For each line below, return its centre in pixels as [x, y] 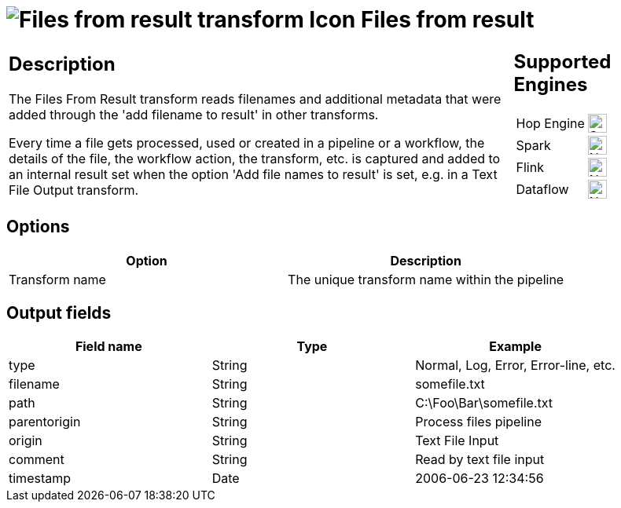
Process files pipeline [478, 422]
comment [37, 460]
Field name [108, 347]
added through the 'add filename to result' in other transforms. [194, 115]
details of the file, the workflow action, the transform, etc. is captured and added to [255, 159]
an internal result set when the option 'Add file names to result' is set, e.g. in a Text [253, 175]
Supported [562, 61]
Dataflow [542, 189]
